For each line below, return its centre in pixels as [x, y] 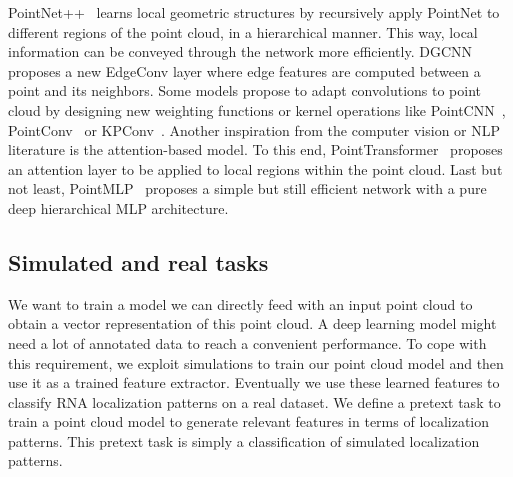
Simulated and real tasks [138, 261]
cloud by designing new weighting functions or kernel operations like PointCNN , [257, 109]
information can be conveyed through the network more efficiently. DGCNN [240, 51]
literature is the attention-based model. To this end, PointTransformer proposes [255, 149]
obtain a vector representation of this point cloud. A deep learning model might [252, 323]
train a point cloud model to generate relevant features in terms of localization [249, 421]
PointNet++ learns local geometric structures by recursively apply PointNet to [254, 12]
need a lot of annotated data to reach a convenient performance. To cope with [247, 342]
